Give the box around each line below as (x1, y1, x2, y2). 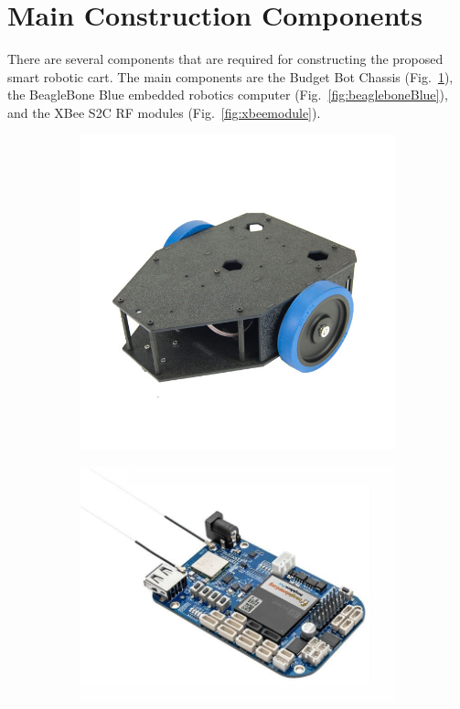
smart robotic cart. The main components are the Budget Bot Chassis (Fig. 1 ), (7, 67, 454, 86)
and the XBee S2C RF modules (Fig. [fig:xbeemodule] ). (7, 102, 321, 122)
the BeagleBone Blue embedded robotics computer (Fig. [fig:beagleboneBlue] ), (7, 85, 448, 104)
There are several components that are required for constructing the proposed (7, 49, 444, 69)
